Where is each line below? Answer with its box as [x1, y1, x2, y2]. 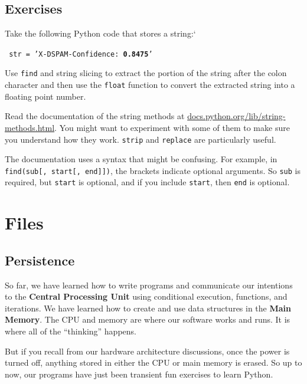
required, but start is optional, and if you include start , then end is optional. [5, 176, 290, 188]
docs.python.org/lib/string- [187, 110, 286, 122]
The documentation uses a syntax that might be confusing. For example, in [5, 153, 277, 165]
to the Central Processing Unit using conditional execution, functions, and [5, 290, 288, 303]
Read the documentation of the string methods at [5, 110, 185, 122]
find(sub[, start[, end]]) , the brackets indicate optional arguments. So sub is [5, 164, 301, 176]
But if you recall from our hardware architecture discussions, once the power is [5, 344, 290, 357]
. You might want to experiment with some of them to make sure [54, 121, 290, 133]
